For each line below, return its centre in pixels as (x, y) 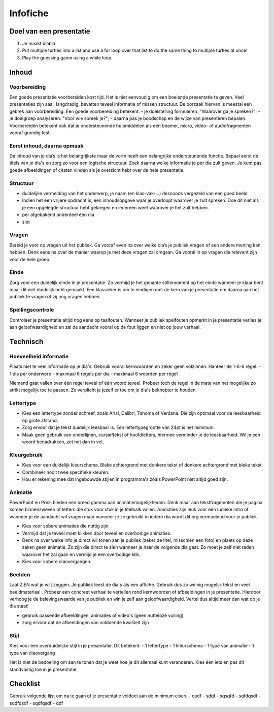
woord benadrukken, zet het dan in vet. (63, 442)
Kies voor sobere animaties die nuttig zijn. (66, 526)
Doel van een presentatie (50, 31)
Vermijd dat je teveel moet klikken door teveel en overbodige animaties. (97, 533)
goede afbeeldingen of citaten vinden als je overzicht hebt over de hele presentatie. (97, 170)
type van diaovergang (32, 653)
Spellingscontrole (32, 310)
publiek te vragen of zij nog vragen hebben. (55, 297)
